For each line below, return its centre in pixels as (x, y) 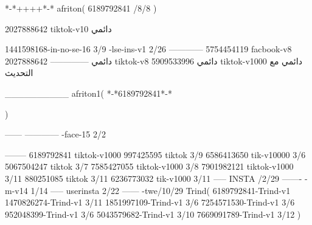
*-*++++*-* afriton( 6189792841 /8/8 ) (81, 8)
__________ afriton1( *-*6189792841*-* (88, 93)
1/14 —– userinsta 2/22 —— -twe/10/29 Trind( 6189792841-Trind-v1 (161, 190)
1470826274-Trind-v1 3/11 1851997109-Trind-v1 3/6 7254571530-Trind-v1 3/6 (150, 202)
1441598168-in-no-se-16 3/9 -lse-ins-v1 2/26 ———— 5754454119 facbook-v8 (148, 49)
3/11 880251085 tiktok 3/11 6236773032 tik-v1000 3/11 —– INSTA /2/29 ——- (154, 178)
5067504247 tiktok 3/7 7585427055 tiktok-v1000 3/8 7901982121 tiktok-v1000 (149, 166)
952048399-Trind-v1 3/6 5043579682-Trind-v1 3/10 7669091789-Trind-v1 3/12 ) (153, 214)
